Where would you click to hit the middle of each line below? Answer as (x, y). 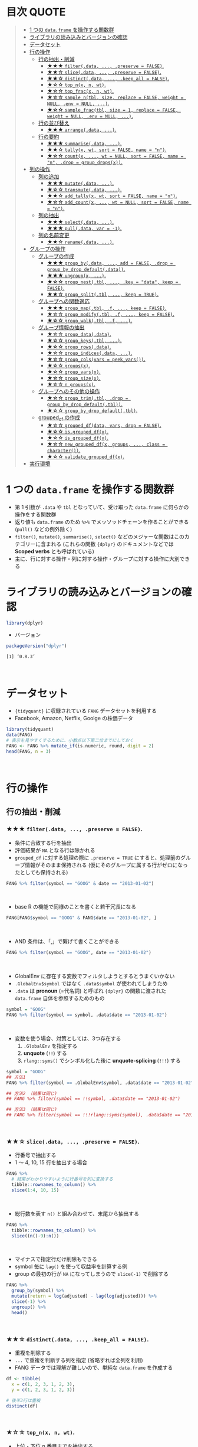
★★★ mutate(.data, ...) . (80, 183)
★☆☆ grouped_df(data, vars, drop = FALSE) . (104, 425)
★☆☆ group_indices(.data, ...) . (90, 352)
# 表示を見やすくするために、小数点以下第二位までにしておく (70, 741)
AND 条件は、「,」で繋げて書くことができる (67, 942)
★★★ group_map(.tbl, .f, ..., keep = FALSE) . (107, 308)
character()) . (64, 450)
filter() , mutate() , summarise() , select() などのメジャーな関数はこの (99, 536)
